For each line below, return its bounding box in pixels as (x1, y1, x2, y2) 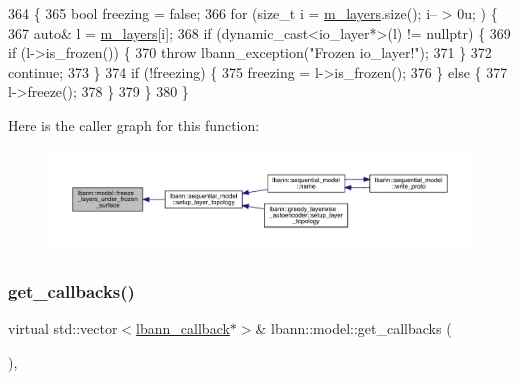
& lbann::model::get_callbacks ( (255, 318, 452, 339)
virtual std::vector (8, 318, 118, 339)
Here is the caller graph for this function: (8, 114, 260, 135)
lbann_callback (136, 318, 230, 339)
